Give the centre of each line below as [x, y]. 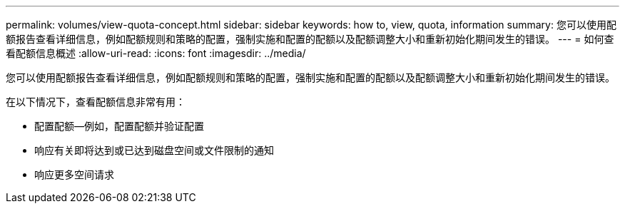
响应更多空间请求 [74, 174]
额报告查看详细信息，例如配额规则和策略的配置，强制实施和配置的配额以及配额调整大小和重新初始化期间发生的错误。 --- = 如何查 [310, 39]
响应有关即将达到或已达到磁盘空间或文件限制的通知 [154, 150]
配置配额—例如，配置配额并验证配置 [119, 126]
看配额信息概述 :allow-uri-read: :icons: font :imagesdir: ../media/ [156, 53]
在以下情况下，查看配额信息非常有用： [96, 102]
